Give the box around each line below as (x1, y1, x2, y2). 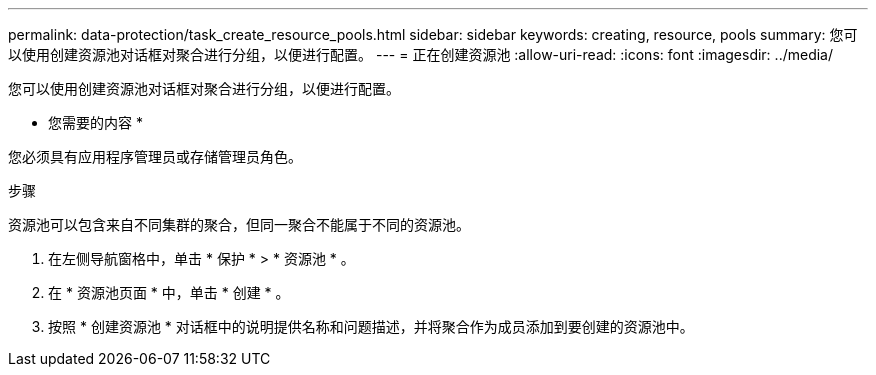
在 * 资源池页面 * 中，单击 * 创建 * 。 (48, 284, 290, 301)
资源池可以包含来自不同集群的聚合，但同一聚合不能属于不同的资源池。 (8, 216, 470, 233)
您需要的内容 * (48, 114, 143, 131)
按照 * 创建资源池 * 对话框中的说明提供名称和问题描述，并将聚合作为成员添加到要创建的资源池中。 (48, 318, 694, 335)
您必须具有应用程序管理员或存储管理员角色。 (8, 148, 302, 165)
